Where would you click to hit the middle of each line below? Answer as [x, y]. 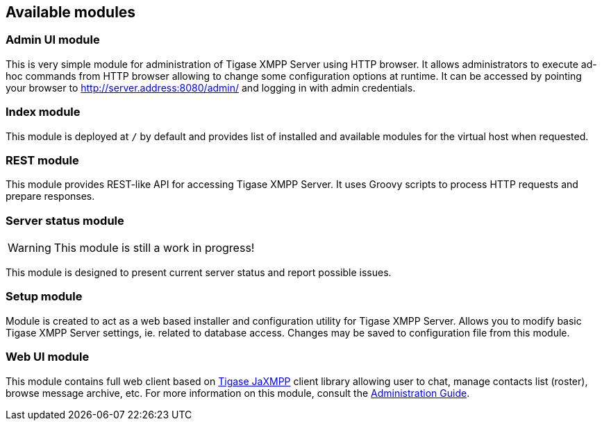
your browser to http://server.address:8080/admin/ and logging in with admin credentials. [211, 87]
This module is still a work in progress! [154, 248]
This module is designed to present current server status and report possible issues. [199, 273]
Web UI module [48, 357]
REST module [42, 160]
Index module [43, 112]
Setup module [44, 297]
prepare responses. [50, 196]
